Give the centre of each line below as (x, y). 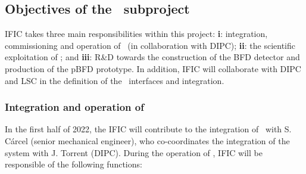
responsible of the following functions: (74, 164)
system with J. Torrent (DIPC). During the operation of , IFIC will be (134, 152)
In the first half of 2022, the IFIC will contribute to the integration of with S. (148, 129)
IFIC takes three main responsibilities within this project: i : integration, (136, 34)
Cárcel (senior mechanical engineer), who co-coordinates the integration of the (147, 140)
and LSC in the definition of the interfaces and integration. (115, 80)
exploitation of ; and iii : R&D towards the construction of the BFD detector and (152, 57)
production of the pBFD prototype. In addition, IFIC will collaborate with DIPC (153, 68)
